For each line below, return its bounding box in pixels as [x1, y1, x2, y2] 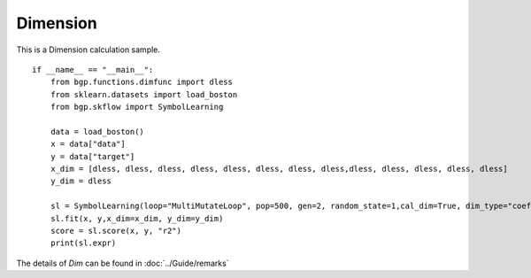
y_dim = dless [50, 176, 112, 186]
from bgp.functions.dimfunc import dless [50, 77, 234, 88]
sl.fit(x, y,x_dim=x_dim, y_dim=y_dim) [50, 213, 224, 223]
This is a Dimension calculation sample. [16, 44, 161, 55]
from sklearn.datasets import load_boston [50, 89, 238, 99]
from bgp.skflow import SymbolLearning [50, 102, 224, 112]
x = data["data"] [50, 139, 126, 150]
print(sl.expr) [50, 238, 117, 248]
